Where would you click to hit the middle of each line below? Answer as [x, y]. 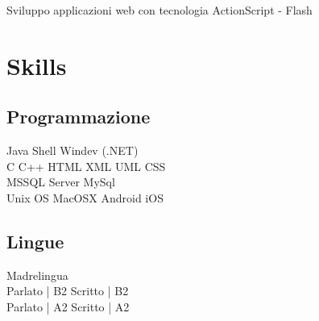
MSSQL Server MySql [61, 182]
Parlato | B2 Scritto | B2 [68, 291]
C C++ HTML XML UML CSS [86, 166]
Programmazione [79, 117]
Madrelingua [37, 275]
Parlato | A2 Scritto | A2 [68, 306]
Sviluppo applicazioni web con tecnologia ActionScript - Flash [159, 10]
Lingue [35, 241]
